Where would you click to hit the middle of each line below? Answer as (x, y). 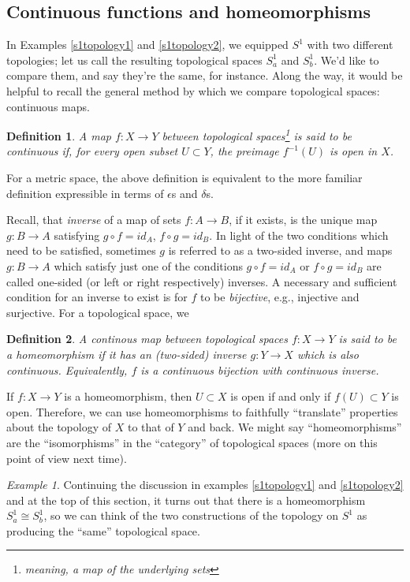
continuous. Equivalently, (67, 369)
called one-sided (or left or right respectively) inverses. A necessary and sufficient (202, 281)
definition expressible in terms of (85, 193)
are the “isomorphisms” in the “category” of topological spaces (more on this (192, 442)
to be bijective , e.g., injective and (280, 297)
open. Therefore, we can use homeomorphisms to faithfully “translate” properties (202, 411)
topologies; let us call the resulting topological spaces (134, 60)
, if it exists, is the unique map (303, 220)
